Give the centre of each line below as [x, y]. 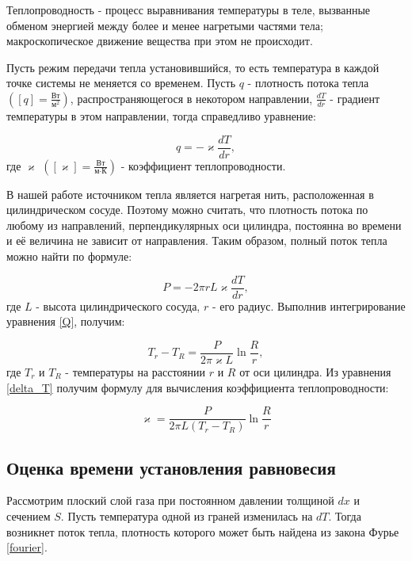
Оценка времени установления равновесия [171, 467]
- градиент [355, 98]
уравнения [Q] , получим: [66, 321]
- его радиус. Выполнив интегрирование [309, 305]
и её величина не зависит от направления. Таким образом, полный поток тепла [197, 240]
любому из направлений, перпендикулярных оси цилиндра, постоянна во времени [204, 225]
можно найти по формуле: [69, 256]
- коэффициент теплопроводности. [203, 165]
